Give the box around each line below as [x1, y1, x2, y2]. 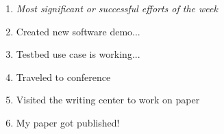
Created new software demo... [16, 24, 140, 38]
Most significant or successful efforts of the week [16, 1, 218, 15]
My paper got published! [16, 115, 120, 129]
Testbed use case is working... [16, 47, 140, 61]
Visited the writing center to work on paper [16, 93, 200, 107]
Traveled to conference [16, 69, 111, 84]
